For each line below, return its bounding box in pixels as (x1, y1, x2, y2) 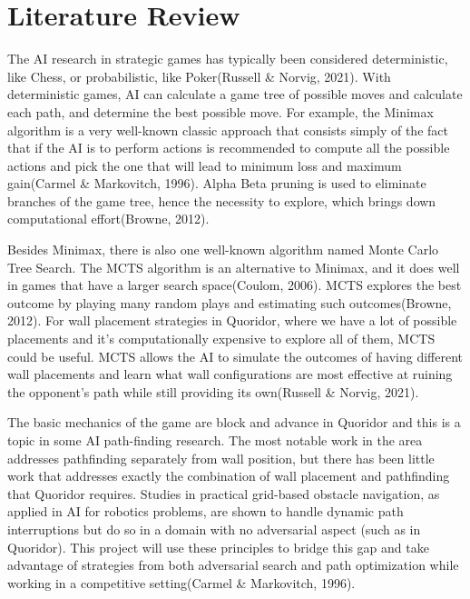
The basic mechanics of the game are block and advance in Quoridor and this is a (7, 413, 461, 432)
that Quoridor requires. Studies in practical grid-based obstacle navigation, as (7, 484, 440, 503)
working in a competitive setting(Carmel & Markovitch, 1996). (7, 573, 356, 592)
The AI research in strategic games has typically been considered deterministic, (7, 49, 448, 68)
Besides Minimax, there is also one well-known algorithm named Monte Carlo (7, 240, 439, 259)
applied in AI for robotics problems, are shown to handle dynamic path (7, 502, 404, 521)
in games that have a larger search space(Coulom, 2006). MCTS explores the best (7, 275, 462, 295)
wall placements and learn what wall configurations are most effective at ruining (7, 364, 453, 384)
